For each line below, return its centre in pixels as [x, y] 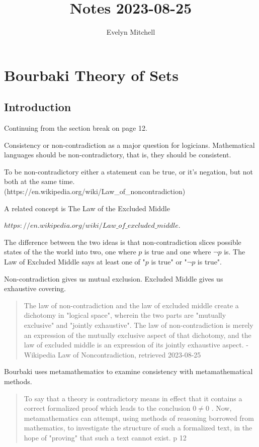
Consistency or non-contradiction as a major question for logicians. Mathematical [129, 145]
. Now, [222, 408]
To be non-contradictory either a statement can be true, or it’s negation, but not [129, 171]
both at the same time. [39, 181]
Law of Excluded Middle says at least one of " [75, 262]
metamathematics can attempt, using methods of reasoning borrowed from [139, 418]
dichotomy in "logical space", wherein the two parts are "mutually [125, 315]
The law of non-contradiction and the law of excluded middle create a [131, 305]
